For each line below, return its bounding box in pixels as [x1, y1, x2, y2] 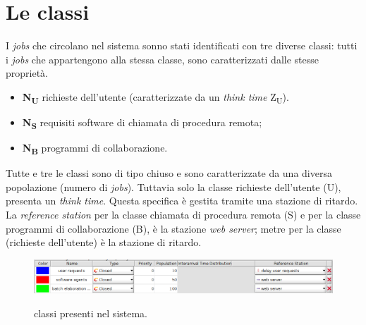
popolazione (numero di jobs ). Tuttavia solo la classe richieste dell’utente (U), [6, 179, 341, 194]
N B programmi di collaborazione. [22, 140, 168, 157]
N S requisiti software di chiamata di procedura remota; [22, 115, 262, 131]
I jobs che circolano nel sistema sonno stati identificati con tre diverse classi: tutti [6, 38, 358, 53]
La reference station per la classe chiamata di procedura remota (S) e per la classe [6, 207, 361, 222]
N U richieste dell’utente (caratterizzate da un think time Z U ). [22, 89, 289, 106]
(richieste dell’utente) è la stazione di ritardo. [6, 235, 202, 250]
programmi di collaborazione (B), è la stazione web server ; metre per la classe [6, 221, 341, 235]
